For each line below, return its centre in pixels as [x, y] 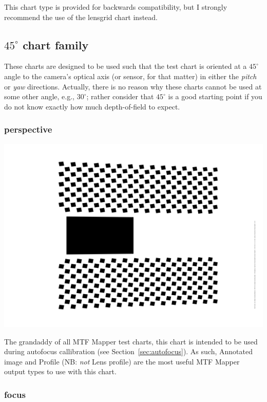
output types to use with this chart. [60, 371]
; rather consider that [120, 96]
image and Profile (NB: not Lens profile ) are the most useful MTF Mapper [122, 361]
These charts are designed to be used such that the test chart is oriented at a [126, 66]
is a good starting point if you [215, 96]
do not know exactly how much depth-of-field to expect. [92, 106]
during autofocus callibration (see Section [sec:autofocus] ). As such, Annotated [128, 351]
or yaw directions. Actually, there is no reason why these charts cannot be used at [133, 86]
